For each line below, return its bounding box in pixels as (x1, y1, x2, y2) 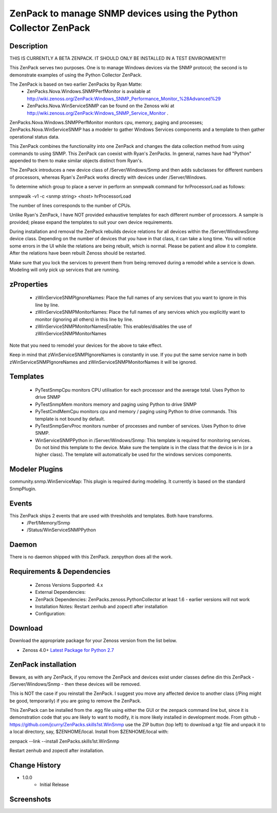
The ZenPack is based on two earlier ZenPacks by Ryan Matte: (9, 81, 142, 87)
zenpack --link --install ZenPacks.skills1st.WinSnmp (9, 738, 120, 744)
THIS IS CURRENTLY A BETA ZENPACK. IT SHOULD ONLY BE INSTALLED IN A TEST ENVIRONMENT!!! (9, 55, 226, 61)
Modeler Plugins (9, 465, 64, 474)
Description (9, 42, 48, 50)
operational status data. (9, 133, 60, 140)
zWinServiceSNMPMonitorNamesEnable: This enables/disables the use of (35, 323, 192, 330)
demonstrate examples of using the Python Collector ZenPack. (9, 72, 142, 78)
